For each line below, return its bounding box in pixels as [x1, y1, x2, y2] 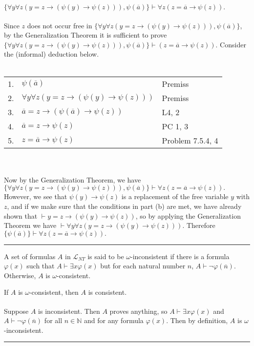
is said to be [87, 251, 124, 261]
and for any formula [84, 315, 144, 326]
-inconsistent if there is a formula [130, 251, 230, 261]
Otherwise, [4, 270, 36, 280]
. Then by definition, [166, 315, 228, 326]
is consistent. [88, 286, 127, 297]
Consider [220, 39, 246, 49]
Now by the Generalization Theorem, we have [4, 174, 141, 184]
